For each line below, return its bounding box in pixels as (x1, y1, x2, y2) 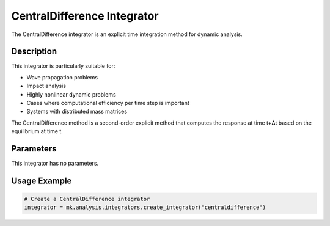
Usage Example (11, 175, 72, 186)
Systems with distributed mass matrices (26, 108, 128, 115)
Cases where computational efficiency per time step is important (26, 100, 189, 107)
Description (11, 46, 57, 57)
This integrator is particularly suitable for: (11, 62, 116, 70)
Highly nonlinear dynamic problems (26, 90, 116, 98)
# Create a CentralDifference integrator (24, 195, 150, 203)
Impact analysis (26, 82, 67, 90)
